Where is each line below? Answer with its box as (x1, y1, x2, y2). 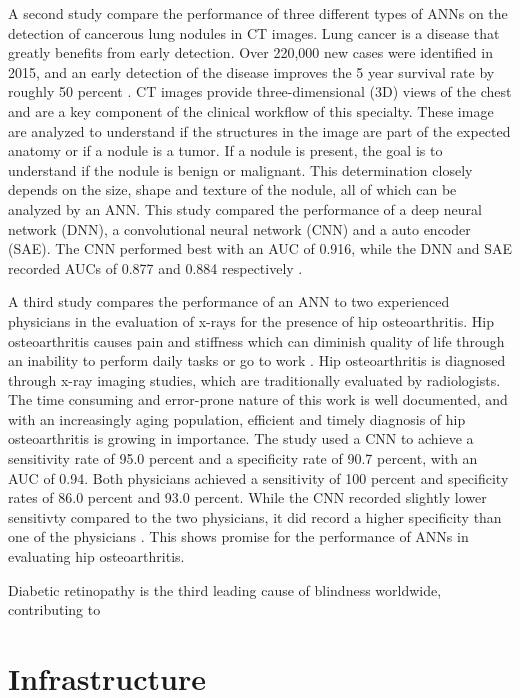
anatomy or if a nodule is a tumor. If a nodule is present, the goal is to (8, 140, 443, 161)
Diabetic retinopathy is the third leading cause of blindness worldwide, (8, 579, 442, 600)
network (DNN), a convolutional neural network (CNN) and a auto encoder (8, 218, 471, 239)
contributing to (8, 599, 101, 620)
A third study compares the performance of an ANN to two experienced (8, 291, 450, 312)
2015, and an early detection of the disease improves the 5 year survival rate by (8, 61, 495, 82)
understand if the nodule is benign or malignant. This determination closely (8, 159, 473, 180)
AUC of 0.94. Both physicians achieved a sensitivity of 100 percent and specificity (8, 467, 509, 488)
